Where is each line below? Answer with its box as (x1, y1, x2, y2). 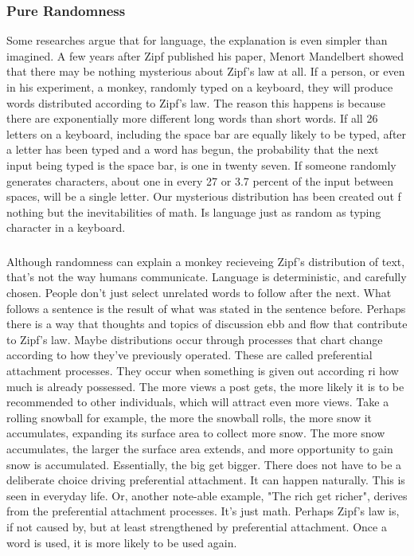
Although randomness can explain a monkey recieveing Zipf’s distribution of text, (6, 253, 405, 269)
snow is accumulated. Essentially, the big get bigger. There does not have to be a (6, 456, 402, 472)
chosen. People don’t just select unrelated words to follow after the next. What (6, 284, 392, 301)
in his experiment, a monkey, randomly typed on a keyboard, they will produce (6, 79, 393, 95)
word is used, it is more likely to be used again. (6, 534, 237, 550)
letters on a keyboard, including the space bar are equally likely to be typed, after (6, 125, 407, 142)
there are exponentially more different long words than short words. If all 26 (6, 110, 378, 127)
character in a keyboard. (6, 219, 126, 236)
